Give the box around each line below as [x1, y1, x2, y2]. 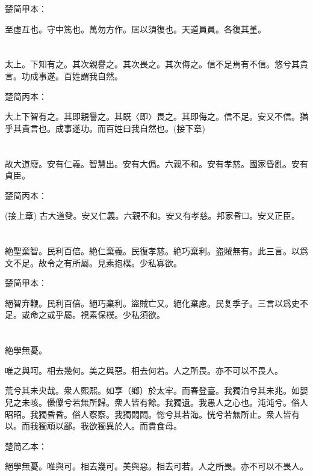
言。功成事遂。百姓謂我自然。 [5, 69, 123, 82]
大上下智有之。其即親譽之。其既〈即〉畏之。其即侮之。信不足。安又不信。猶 [5, 110, 308, 123]
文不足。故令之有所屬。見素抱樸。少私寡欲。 [5, 256, 182, 269]
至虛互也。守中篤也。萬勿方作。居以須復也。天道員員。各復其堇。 [5, 22, 266, 35]
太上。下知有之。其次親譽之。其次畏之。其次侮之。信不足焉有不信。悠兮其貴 [5, 58, 308, 70]
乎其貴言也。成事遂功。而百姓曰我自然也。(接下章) [5, 121, 205, 134]
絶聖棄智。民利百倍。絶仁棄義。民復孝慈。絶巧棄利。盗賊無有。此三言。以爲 [5, 245, 308, 257]
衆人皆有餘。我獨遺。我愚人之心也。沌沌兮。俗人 [114, 396, 308, 409]
